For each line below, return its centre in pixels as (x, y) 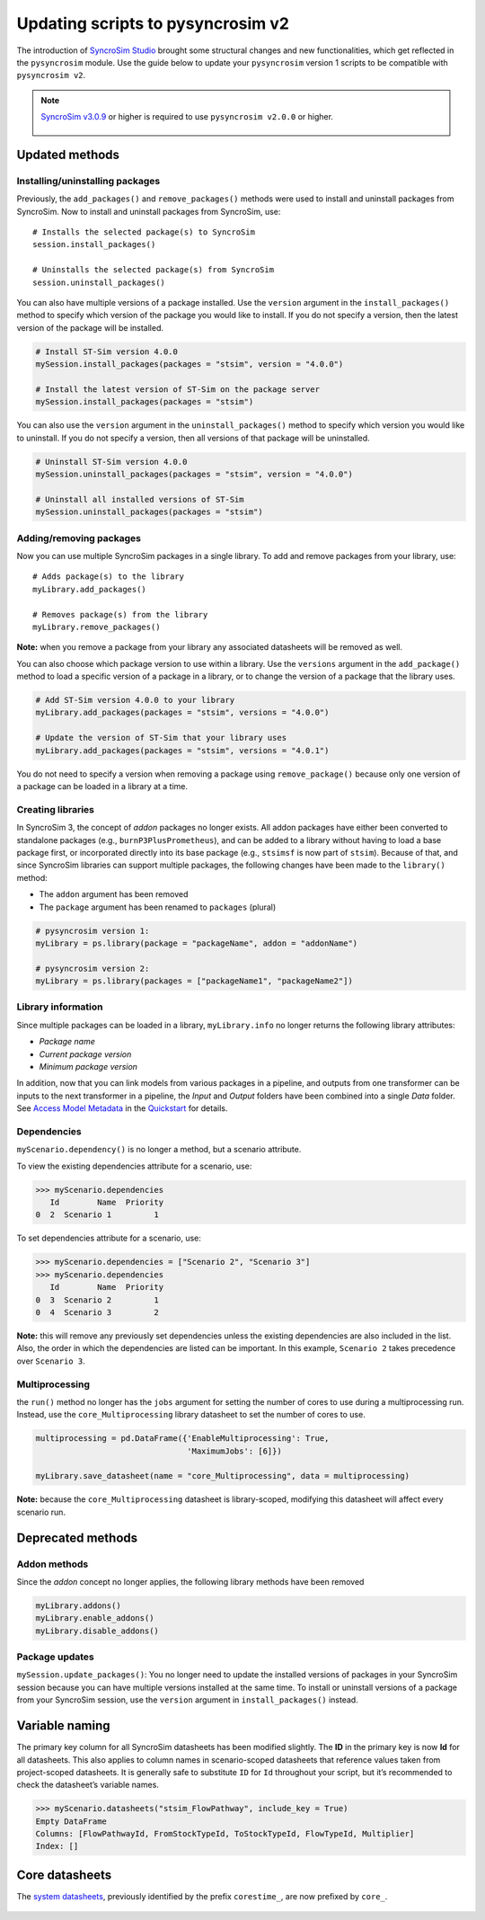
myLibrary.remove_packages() (97, 627)
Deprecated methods (77, 1538)
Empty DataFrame (71, 1821)
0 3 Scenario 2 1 (97, 1300)
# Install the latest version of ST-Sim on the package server (178, 389)
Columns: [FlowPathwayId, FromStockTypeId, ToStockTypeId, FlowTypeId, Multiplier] (225, 1834)
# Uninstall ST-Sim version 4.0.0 (111, 462)
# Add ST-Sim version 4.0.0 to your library (135, 700)
